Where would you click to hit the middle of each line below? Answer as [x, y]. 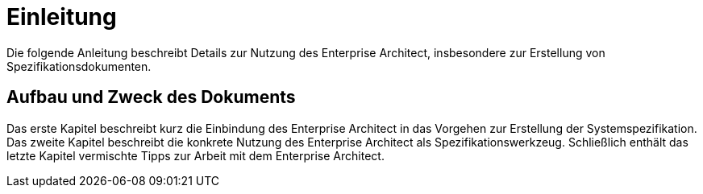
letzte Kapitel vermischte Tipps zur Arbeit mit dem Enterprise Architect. [196, 155]
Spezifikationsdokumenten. [79, 66]
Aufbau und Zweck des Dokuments [151, 97]
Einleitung [62, 17]
